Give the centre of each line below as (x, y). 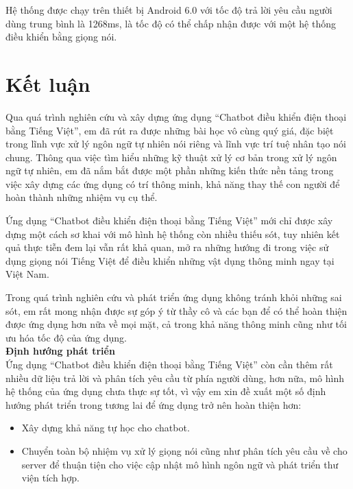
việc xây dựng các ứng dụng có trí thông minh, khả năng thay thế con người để (173, 183)
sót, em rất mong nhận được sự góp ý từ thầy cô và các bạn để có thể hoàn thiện (176, 310)
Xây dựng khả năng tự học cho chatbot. (106, 428)
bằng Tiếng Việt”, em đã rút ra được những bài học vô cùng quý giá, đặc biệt (170, 130)
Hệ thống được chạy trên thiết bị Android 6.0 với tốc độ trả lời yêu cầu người (169, 10)
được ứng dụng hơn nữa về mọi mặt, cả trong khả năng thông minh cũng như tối (176, 324)
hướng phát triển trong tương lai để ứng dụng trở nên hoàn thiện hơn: (154, 404)
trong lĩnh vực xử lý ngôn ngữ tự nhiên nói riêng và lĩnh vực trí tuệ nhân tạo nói (176, 144)
